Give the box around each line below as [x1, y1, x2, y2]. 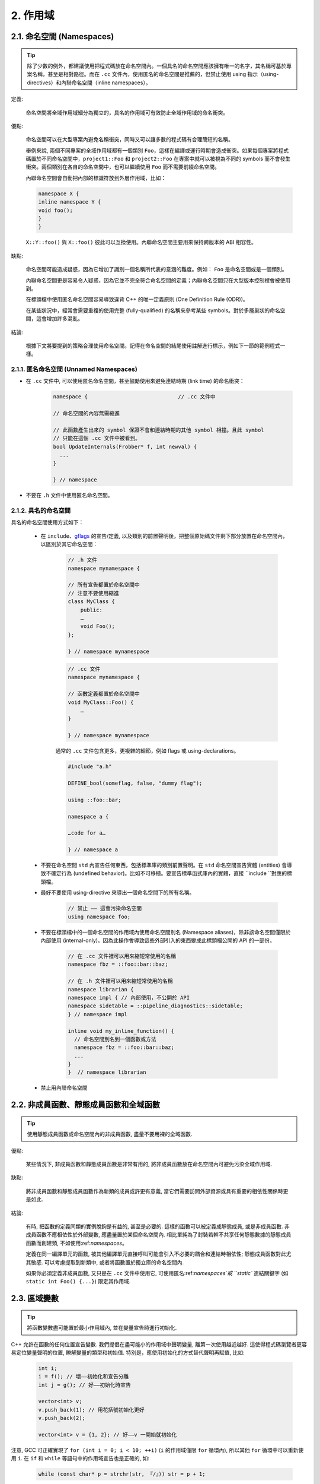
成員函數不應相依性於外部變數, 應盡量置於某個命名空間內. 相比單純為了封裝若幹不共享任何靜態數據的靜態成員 [25, 1231, 292, 1238]
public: [80, 606, 103, 613]
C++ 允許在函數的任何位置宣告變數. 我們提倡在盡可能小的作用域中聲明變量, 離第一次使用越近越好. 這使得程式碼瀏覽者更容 [11, 1340, 308, 1347]
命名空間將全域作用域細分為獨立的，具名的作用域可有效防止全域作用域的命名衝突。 [25, 109, 228, 116]
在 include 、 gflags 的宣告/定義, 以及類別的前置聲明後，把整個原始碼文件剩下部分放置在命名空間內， [40, 532, 288, 540]
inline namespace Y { [38, 199, 101, 205]
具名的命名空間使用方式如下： [11, 519, 84, 526]
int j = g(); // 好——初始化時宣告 [38, 1381, 132, 1388]
